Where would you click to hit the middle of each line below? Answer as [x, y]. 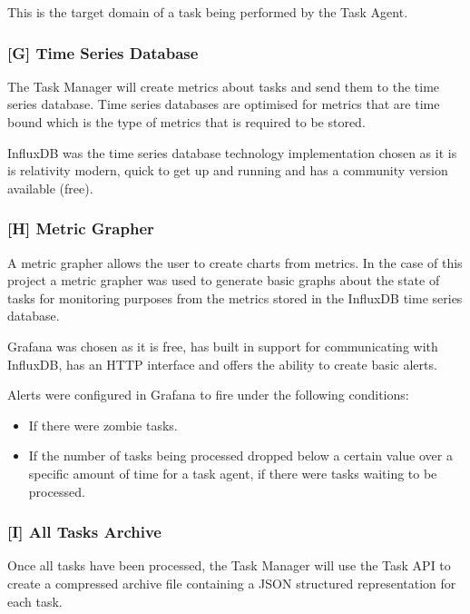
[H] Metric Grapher [81, 228]
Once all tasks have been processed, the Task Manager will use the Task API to [229, 565]
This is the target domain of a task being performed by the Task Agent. [208, 12]
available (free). [50, 188]
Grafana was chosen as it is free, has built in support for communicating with [223, 346]
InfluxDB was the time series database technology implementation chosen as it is [232, 152]
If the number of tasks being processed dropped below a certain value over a [240, 456]
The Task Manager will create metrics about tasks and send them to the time [224, 86]
